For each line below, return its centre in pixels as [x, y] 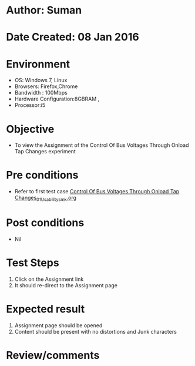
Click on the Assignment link [49, 279]
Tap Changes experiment [45, 152]
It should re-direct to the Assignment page [66, 285]
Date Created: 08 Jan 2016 [73, 37]
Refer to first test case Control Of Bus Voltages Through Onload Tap [97, 192]
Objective [30, 129]
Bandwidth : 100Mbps [41, 93]
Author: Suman [44, 10]
